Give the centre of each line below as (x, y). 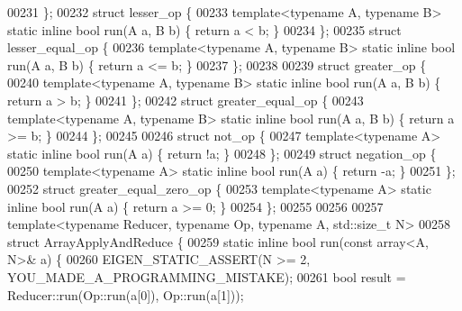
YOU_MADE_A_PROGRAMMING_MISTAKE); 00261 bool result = (207, 276)
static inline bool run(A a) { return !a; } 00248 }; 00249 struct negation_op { (222, 153)
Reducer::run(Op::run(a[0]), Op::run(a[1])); (126, 294)
